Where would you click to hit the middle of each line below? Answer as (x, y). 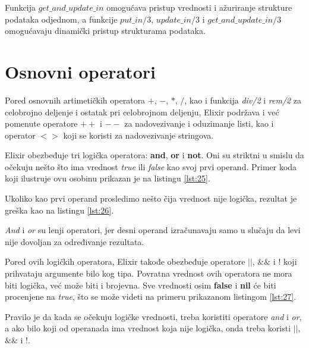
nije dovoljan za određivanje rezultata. (75, 241)
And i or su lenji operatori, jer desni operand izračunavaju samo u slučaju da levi (153, 230)
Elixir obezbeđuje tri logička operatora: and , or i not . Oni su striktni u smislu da (154, 155)
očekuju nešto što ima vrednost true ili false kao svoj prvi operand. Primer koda (151, 166)
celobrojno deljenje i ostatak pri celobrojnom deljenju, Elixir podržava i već (142, 112)
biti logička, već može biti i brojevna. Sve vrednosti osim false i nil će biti (141, 285)
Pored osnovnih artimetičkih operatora (75, 100)
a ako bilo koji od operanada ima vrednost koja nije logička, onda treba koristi (148, 328)
